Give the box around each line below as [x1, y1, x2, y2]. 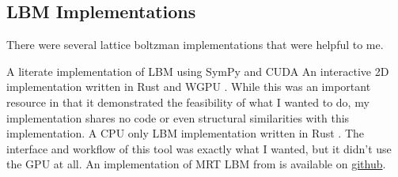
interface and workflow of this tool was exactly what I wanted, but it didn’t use [6, 140, 392, 156]
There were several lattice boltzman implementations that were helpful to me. [6, 36, 384, 53]
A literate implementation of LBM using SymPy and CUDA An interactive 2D [6, 62, 389, 79]
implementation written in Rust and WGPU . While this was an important [6, 78, 371, 95]
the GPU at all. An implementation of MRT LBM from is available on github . [6, 156, 386, 172]
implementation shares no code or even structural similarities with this [6, 109, 350, 126]
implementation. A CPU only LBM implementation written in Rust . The [6, 125, 365, 141]
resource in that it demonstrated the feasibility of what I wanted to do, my [6, 93, 370, 110]
